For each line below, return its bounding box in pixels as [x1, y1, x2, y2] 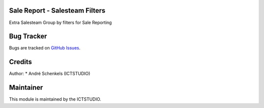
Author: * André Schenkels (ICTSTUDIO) [9, 71, 90, 77]
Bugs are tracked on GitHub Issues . [9, 45, 81, 51]
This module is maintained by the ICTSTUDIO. [9, 96, 101, 102]
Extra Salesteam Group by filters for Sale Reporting [9, 20, 112, 25]
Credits [9, 58, 32, 66]
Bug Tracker [9, 32, 47, 41]
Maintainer [9, 84, 44, 92]
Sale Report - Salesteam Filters [9, 6, 106, 15]
